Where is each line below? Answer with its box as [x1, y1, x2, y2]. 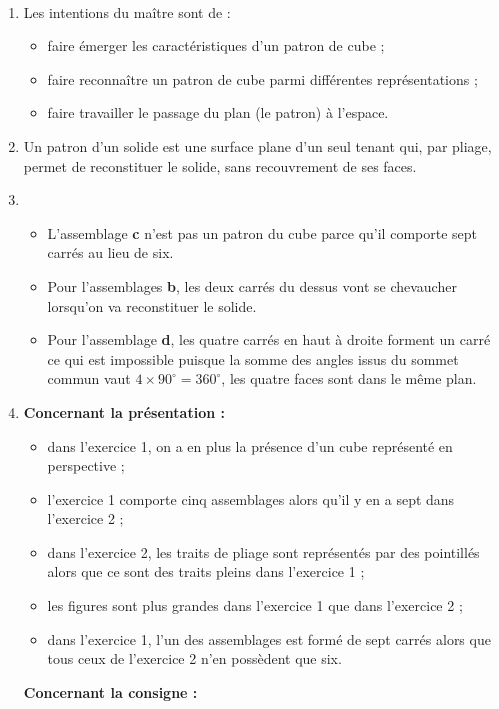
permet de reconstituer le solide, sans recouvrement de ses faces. [23, 155, 417, 176]
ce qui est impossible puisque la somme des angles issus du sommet [47, 348, 459, 369]
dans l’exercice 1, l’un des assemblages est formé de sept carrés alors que [47, 628, 491, 649]
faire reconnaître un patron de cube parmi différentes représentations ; [47, 68, 478, 89]
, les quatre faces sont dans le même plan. [221, 368, 477, 389]
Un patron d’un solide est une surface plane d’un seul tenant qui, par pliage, [23, 135, 492, 156]
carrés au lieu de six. [47, 242, 174, 263]
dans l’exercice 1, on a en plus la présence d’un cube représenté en [47, 435, 453, 456]
